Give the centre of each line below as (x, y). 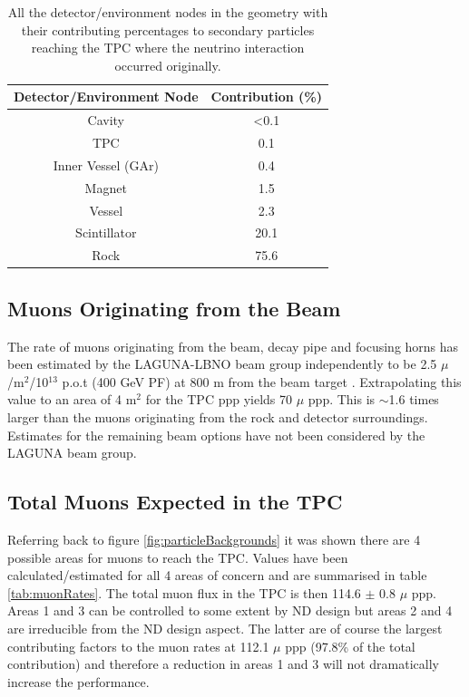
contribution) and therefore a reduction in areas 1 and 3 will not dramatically (223, 664)
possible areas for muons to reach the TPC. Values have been (178, 557)
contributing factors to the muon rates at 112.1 (138, 646)
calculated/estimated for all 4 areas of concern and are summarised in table (217, 575)
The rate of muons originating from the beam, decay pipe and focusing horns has (233, 346)
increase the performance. (78, 681)
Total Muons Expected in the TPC (175, 502)
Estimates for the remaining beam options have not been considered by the (216, 435)
